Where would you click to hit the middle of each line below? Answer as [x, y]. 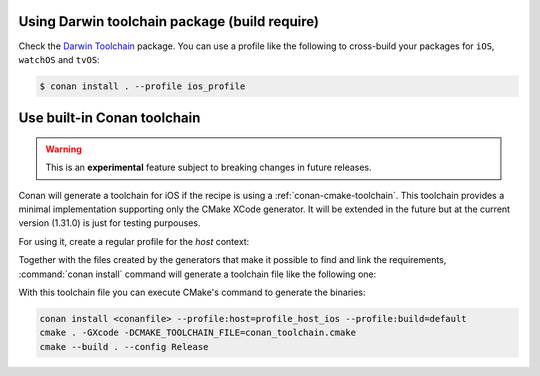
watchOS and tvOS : [59, 59]
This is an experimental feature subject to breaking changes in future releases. [208, 167]
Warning [63, 149]
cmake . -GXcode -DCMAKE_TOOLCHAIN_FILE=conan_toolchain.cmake [198, 333]
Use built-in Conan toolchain [109, 118]
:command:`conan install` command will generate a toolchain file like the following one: [197, 274]
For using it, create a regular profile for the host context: [134, 241]
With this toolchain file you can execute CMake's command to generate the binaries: [192, 292]
